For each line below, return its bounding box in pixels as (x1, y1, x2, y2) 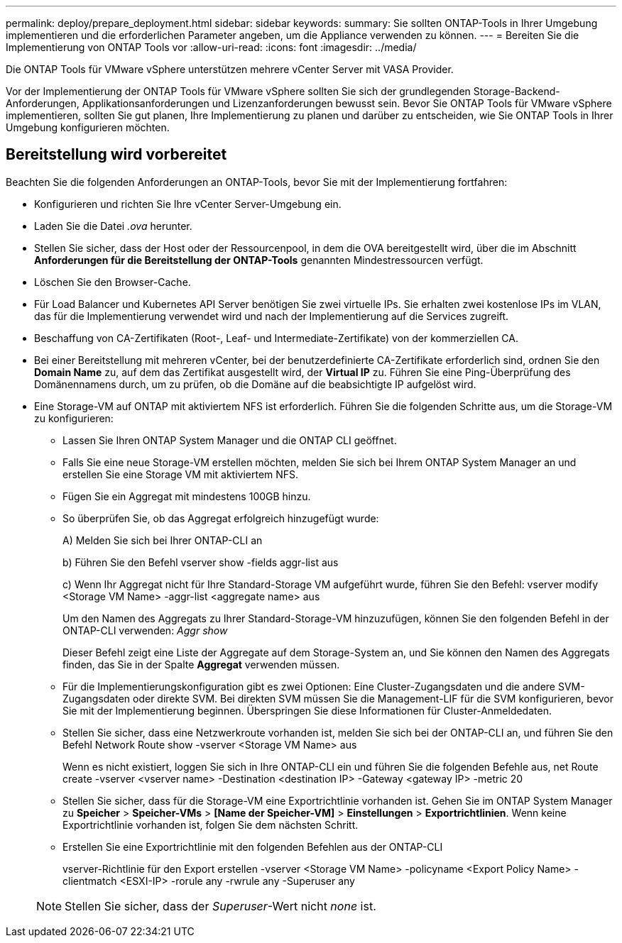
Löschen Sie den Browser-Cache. (34, 275, 191, 288)
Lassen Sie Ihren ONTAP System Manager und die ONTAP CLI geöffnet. (62, 434, 397, 446)
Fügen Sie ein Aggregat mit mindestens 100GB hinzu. (62, 490, 311, 502)
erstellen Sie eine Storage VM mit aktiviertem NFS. (62, 468, 299, 480)
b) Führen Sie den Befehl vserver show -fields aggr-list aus (62, 556, 339, 568)
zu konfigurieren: (34, 412, 114, 424)
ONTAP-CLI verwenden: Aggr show (62, 624, 228, 636)
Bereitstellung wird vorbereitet (6, 145, 227, 164)
